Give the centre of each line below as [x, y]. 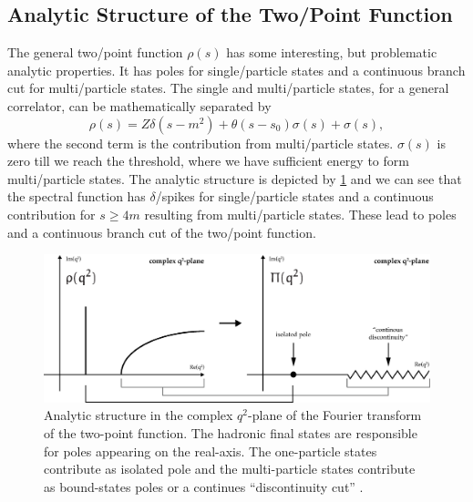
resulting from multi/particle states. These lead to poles [300, 214]
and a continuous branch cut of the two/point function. [162, 232]
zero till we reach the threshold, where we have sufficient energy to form [208, 161]
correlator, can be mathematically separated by [139, 105]
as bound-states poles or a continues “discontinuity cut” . [204, 486]
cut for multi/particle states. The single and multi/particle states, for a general [228, 88]
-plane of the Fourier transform [335, 415]
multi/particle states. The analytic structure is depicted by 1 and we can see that [235, 178]
